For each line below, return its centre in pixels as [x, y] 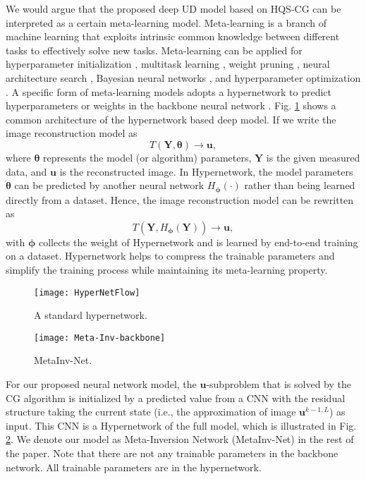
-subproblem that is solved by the [279, 384]
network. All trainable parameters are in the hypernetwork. [134, 467]
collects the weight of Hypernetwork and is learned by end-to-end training [198, 242]
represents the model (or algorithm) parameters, [147, 157]
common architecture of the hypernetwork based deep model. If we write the [171, 119]
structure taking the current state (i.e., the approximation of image [151, 412]
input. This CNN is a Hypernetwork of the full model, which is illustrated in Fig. [181, 425]
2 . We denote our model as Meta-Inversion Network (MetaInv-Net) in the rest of [180, 439]
